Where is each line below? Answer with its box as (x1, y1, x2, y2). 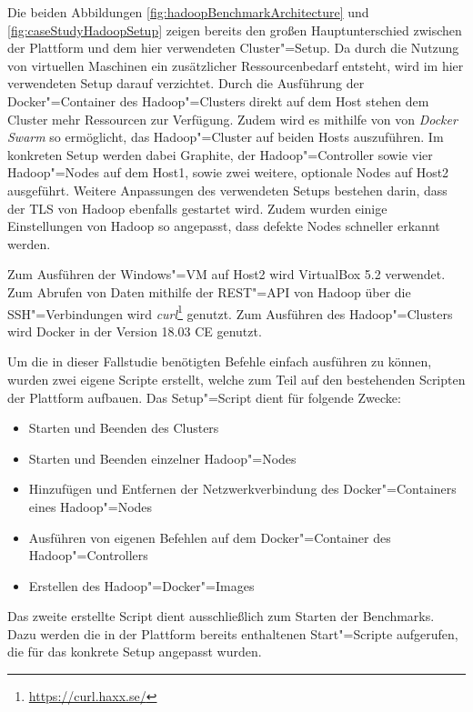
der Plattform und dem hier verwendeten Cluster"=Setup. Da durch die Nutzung (7, 38, 459, 57)
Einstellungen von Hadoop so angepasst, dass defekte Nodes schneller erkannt (7, 216, 440, 236)
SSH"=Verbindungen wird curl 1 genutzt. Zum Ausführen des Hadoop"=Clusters (7, 301, 453, 323)
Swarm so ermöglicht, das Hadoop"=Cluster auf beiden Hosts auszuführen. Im (7, 127, 444, 146)
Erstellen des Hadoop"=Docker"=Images (28, 576, 255, 595)
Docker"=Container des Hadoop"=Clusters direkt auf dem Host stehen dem (7, 91, 429, 110)
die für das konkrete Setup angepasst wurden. (7, 642, 262, 661)
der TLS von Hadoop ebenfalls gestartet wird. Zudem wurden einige (7, 198, 387, 217)
